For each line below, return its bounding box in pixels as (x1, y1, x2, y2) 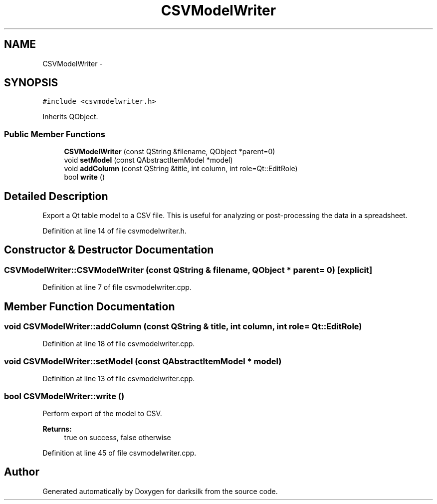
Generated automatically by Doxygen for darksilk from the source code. (42, 487, 278, 496)
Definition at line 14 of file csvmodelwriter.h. (42, 227, 187, 236)
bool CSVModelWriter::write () (4, 391, 125, 401)
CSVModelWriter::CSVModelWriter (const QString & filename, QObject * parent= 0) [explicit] (4, 264, 373, 275)
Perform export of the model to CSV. (42, 409, 162, 418)
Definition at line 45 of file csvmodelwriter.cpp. (42, 448, 197, 457)
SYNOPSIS (4, 76, 58, 89)
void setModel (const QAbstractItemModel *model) (64, 156, 233, 165)
